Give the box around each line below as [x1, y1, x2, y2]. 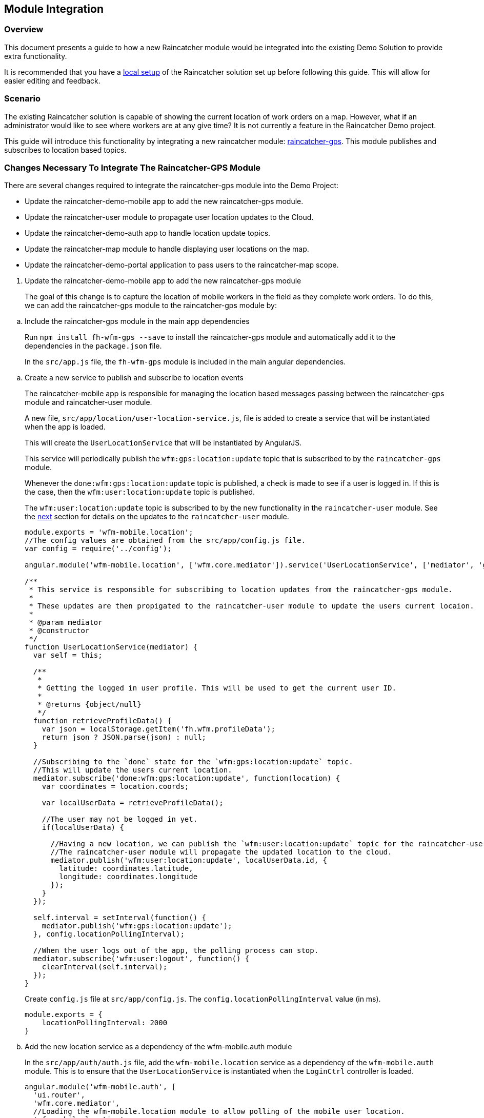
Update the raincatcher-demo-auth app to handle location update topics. [25, 229, 271, 238]
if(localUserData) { [42, 823, 124, 832]
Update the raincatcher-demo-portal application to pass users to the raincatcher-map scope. [25, 260, 339, 270]
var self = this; [33, 651, 103, 660]
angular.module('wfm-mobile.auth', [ [25, 1083, 176, 1091]
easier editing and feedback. [4, 76, 100, 85]
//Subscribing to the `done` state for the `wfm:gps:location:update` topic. [33, 758, 353, 766]
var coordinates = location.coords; [42, 782, 189, 791]
